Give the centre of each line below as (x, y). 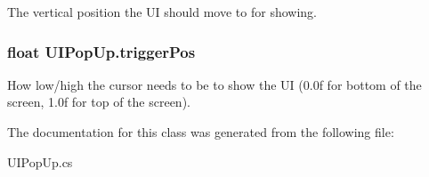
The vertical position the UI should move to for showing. (162, 12)
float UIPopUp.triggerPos (101, 51)
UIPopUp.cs (40, 161)
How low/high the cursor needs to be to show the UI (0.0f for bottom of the (214, 84)
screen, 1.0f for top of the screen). (99, 102)
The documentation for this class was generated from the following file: (201, 132)
